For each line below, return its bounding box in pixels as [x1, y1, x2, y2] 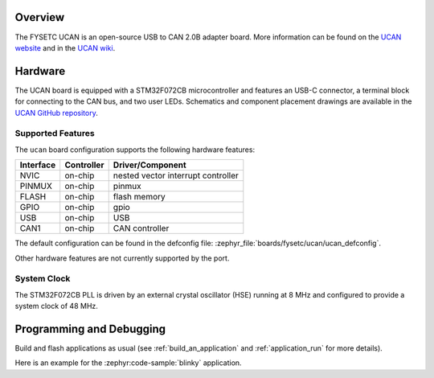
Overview [14, 10, 65, 24]
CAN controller [113, 223, 170, 234]
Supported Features [14, 128, 96, 139]
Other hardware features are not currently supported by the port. [14, 253, 230, 263]
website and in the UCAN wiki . [14, 43, 116, 52]
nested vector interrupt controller [113, 170, 239, 181]
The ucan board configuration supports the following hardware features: [14, 145, 256, 154]
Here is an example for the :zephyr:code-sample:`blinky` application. [14, 358, 242, 368]
